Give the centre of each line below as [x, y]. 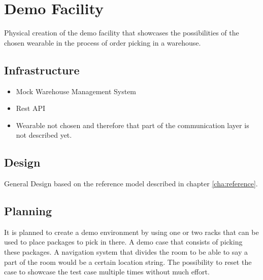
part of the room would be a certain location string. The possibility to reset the [128, 262]
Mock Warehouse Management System [76, 91]
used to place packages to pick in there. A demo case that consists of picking [123, 242]
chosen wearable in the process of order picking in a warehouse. [103, 42]
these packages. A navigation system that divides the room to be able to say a [126, 252]
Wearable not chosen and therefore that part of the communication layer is [133, 125]
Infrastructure [42, 70]
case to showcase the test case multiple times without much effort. [107, 272]
